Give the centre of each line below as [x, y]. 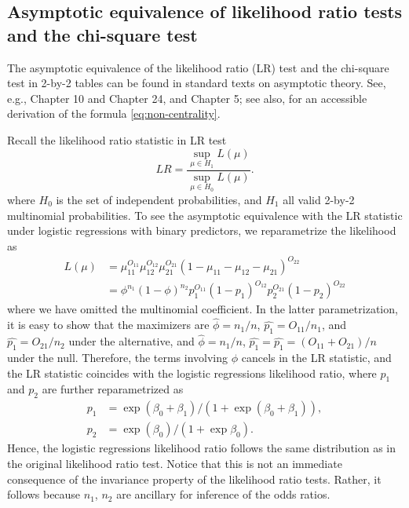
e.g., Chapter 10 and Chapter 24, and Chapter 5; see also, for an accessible [187, 98]
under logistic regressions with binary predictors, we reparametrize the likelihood [202, 230]
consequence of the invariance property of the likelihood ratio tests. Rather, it [194, 479]
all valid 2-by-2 [319, 200]
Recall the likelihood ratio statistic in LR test [117, 139]
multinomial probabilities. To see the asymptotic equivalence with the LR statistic [205, 215]
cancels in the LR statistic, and [316, 358]
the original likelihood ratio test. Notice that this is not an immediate [175, 463]
